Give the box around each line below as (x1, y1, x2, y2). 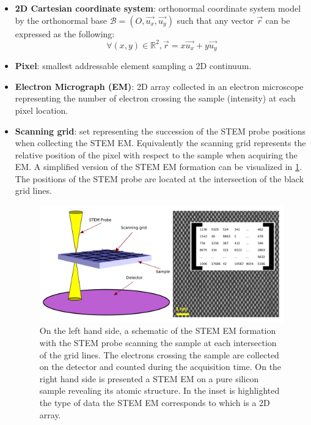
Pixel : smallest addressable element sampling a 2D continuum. (15, 59, 252, 72)
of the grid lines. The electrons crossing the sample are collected (39, 348, 279, 361)
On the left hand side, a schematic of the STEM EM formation (39, 324, 276, 337)
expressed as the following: (15, 27, 115, 40)
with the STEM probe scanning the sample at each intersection (39, 336, 277, 349)
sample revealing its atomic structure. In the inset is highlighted (39, 384, 280, 397)
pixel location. (15, 103, 68, 116)
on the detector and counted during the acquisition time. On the (39, 360, 282, 373)
